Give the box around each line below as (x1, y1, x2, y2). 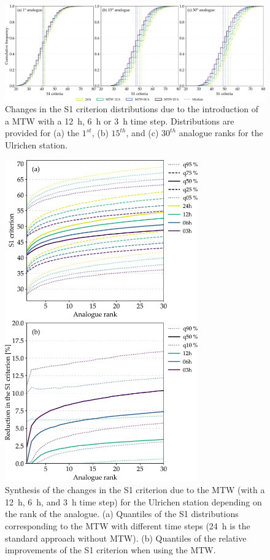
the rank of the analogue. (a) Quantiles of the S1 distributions (5, 507, 239, 520)
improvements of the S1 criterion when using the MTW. (5, 543, 216, 556)
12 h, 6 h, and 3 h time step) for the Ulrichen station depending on (5, 495, 262, 508)
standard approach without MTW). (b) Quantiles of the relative (5, 531, 247, 544)
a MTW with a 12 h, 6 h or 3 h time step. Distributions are (5, 114, 234, 127)
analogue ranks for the (179, 126, 263, 139)
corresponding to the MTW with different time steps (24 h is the (5, 520, 250, 532)
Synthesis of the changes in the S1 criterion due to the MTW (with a (5, 483, 265, 496)
